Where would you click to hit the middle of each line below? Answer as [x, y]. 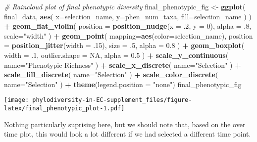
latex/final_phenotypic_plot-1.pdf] [64, 108]
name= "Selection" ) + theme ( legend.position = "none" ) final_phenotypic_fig [123, 84]
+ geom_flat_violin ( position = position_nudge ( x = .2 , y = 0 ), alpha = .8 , [128, 26]
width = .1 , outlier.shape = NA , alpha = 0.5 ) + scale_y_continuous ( [116, 55]
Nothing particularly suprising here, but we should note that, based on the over [125, 124]
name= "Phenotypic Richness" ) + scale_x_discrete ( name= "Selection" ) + [123, 65]
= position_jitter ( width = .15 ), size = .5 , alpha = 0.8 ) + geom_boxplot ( [124, 45]
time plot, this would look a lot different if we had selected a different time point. [128, 134]
